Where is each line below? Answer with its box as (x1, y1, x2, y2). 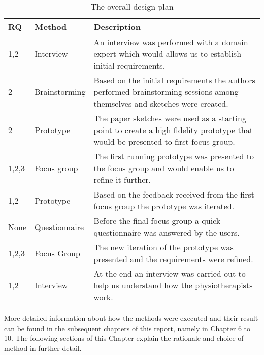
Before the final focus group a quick (93, 215, 221, 227)
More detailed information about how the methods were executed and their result (4, 313, 258, 323)
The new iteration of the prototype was (93, 241, 234, 253)
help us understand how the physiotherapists (93, 279, 253, 291)
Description (93, 21, 141, 33)
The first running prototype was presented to (93, 150, 254, 162)
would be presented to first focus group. (93, 136, 235, 147)
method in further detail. (4, 342, 82, 353)
